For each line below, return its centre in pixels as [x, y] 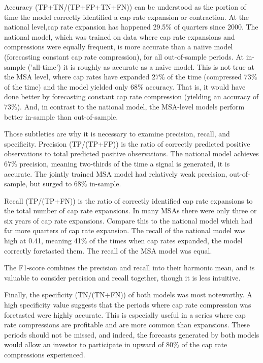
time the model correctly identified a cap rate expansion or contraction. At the [127, 17]
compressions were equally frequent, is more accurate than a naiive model [119, 47]
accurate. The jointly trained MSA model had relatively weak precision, [116, 173]
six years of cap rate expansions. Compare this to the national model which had [128, 220]
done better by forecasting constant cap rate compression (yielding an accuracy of [131, 96]
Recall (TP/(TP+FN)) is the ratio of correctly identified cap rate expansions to [128, 200]
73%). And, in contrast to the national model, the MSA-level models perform [124, 106]
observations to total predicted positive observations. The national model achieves [131, 153]
